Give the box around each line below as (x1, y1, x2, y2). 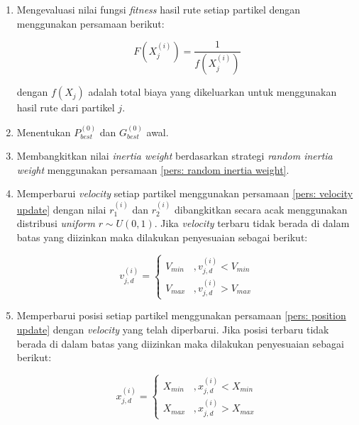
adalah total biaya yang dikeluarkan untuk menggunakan (88, 84, 337, 99)
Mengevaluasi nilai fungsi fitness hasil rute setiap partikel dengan (16, 2, 300, 16)
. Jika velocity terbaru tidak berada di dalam (154, 216, 350, 231)
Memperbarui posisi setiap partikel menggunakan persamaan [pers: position (16, 308, 346, 323)
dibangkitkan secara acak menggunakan (174, 202, 348, 216)
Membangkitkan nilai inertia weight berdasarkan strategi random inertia (16, 148, 333, 163)
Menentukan (16, 124, 71, 139)
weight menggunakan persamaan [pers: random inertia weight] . (16, 162, 289, 177)
